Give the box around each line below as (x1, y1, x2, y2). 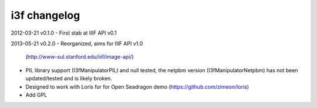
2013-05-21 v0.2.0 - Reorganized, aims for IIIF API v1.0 (11, 40, 143, 47)
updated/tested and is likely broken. (25, 75, 113, 82)
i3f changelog (11, 9, 80, 22)
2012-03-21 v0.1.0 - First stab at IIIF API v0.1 (11, 29, 117, 36)
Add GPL (25, 91, 48, 98)
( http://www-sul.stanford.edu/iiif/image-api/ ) (25, 53, 134, 60)
